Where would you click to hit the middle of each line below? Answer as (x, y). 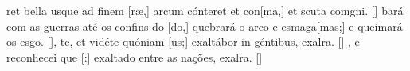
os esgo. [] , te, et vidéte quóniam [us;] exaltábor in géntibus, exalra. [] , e (183, 41)
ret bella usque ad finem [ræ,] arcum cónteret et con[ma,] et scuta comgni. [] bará (205, 10)
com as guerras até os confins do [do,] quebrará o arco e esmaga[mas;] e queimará (205, 26)
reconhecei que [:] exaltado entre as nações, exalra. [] (135, 56)
